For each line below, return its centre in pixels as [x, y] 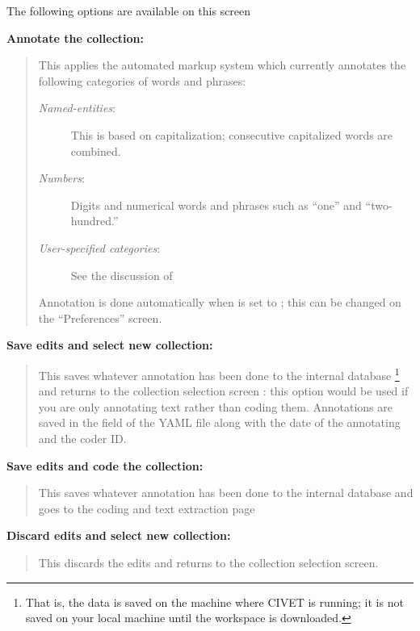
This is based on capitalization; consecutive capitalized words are [232, 134]
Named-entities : [77, 108]
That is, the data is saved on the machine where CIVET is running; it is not [214, 602]
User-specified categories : [99, 247]
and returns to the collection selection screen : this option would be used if [223, 391]
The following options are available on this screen [129, 10]
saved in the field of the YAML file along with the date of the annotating [219, 422]
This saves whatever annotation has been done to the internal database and [226, 493]
